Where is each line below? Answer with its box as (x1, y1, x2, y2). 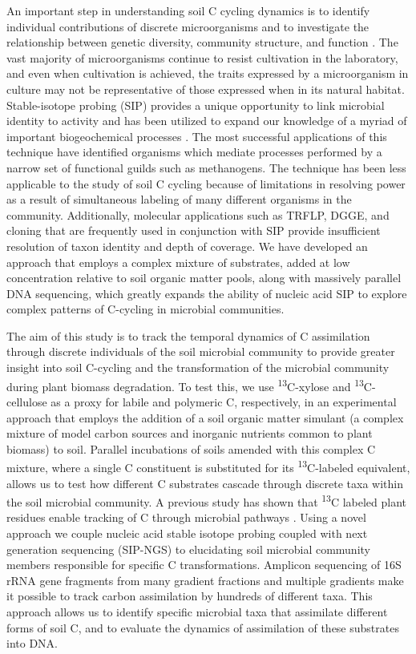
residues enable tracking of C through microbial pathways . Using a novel (6, 509, 366, 526)
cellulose (6, 393, 47, 410)
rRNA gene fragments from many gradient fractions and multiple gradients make (6, 571, 404, 588)
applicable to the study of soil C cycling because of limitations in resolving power (6, 175, 406, 192)
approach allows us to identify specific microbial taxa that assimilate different (6, 603, 388, 620)
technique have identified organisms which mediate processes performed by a (6, 143, 382, 160)
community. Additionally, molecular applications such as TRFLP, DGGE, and (6, 206, 390, 223)
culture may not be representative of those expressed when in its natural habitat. (6, 80, 405, 97)
